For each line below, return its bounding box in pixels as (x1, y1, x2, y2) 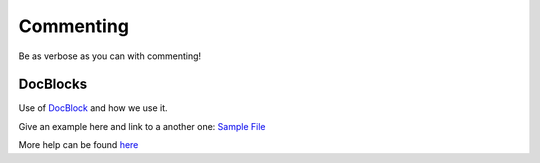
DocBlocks (18, 76, 88, 93)
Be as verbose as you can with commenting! (18, 50, 202, 62)
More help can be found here (18, 139, 139, 151)
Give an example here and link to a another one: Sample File (18, 120, 266, 132)
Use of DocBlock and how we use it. (18, 102, 169, 114)
